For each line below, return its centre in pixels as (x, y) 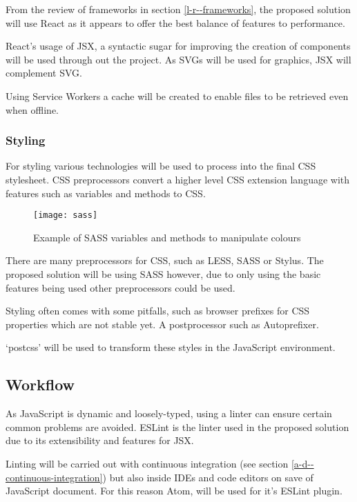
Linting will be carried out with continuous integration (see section (147, 463)
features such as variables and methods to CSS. (106, 193)
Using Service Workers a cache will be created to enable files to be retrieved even (177, 96)
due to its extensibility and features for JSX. (100, 440)
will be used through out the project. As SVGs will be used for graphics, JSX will (178, 59)
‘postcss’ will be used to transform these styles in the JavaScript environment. (171, 347)
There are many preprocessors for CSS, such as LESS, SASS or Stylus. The (165, 260)
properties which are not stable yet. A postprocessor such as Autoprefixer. (162, 324)
